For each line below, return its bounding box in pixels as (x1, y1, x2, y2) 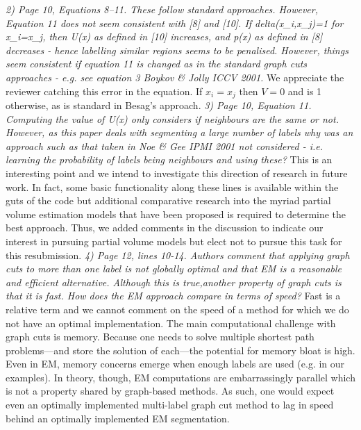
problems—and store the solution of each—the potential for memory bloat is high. (6, 342, 355, 357)
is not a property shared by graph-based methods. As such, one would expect (6, 383, 335, 398)
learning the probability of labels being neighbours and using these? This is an (6, 152, 333, 167)
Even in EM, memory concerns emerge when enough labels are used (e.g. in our (6, 356, 345, 371)
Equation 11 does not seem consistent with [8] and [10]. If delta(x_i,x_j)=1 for (6, 15, 344, 30)
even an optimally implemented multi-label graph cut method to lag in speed (6, 397, 334, 412)
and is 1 (287, 83, 322, 98)
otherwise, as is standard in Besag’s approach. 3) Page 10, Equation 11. (6, 98, 312, 113)
